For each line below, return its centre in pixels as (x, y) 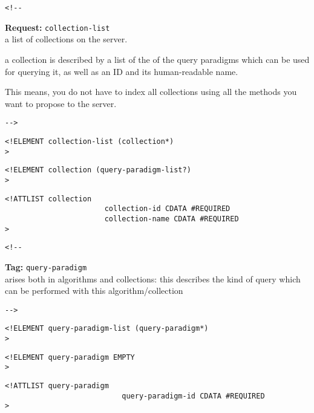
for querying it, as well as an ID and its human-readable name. (122, 71)
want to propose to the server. (61, 103)
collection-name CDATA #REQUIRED (172, 219)
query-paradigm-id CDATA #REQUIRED (193, 396)
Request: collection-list (57, 27)
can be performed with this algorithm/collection (94, 291)
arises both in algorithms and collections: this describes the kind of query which (153, 278)
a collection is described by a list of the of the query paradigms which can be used (157, 59)
